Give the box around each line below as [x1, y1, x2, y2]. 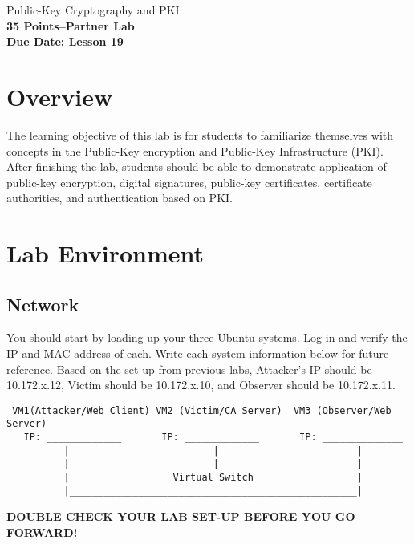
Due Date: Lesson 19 [6, 33, 124, 50]
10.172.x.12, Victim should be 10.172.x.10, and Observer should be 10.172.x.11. [6, 376, 396, 393]
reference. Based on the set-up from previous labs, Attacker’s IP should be [6, 360, 372, 377]
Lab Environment [6, 237, 205, 270]
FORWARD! [6, 524, 78, 541]
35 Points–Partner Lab [6, 17, 135, 34]
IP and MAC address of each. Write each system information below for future [6, 345, 389, 362]
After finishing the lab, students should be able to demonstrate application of [6, 158, 387, 175]
